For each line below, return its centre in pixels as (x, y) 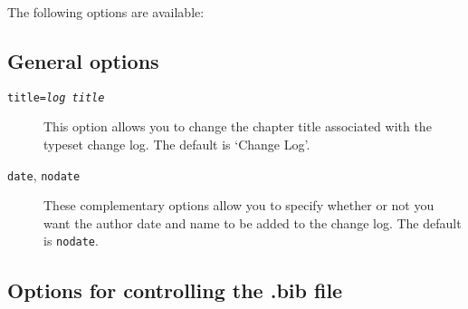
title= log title (56, 97)
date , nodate (44, 174)
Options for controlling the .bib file (175, 290)
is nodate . (71, 241)
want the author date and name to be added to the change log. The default (253, 222)
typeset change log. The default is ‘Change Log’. (177, 145)
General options (83, 60)
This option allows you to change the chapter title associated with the (238, 126)
